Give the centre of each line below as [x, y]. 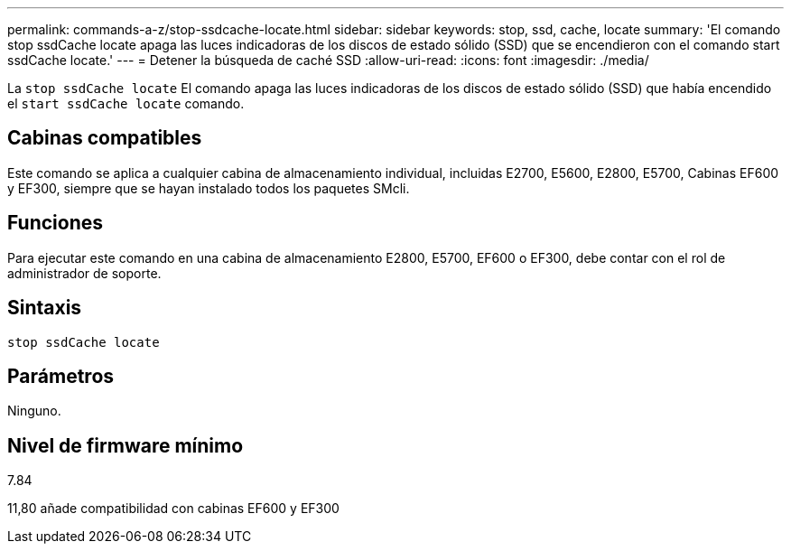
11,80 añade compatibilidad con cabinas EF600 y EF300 [173, 509]
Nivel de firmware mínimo [126, 445]
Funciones [56, 223]
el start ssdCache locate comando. [126, 103]
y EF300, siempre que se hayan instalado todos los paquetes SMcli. [209, 188]
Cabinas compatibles [105, 138]
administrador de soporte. [84, 273]
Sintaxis [45, 308]
